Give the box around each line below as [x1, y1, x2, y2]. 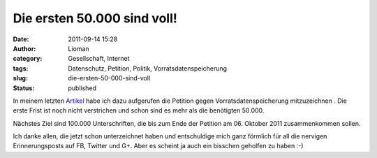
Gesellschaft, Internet [68, 55, 130, 63]
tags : [13, 64, 29, 73]
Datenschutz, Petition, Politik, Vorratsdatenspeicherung [68, 64, 227, 73]
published [68, 84, 97, 92]
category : [13, 55, 43, 63]
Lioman [68, 44, 90, 52]
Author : [13, 44, 36, 52]
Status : [13, 84, 35, 92]
